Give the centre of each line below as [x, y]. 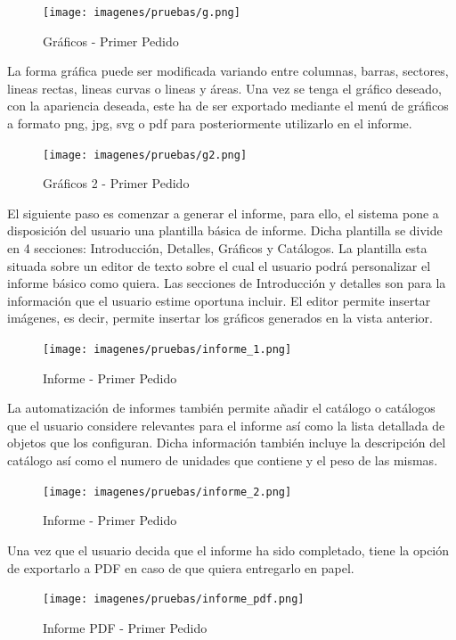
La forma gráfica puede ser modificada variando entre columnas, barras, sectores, [228, 71]
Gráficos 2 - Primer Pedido [116, 183]
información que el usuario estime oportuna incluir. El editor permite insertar [219, 300]
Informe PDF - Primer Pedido [125, 627]
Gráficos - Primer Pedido [111, 41]
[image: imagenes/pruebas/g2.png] [145, 155]
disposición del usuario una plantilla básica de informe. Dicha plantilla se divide [225, 230]
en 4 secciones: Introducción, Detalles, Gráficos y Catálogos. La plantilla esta [217, 248]
